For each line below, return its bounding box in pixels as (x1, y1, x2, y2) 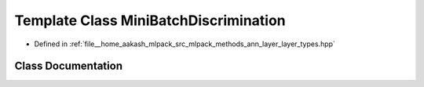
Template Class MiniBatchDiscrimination (14, 12, 286, 29)
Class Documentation (14, 60, 123, 73)
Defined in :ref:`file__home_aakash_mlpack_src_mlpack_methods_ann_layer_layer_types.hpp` (34, 39, 335, 49)
